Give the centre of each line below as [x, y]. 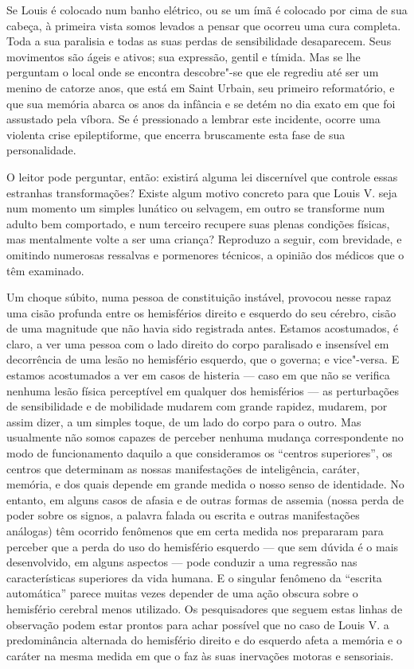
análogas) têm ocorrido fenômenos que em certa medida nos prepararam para [195, 531]
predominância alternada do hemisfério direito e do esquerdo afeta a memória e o [204, 640]
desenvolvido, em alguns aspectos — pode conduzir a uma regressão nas [182, 562]
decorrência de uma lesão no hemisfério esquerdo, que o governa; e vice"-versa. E [203, 359]
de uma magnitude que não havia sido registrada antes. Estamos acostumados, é [203, 328]
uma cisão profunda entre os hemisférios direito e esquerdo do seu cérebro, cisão [201, 312]
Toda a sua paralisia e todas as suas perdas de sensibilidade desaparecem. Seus [199, 41]
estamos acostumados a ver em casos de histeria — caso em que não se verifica [198, 375]
